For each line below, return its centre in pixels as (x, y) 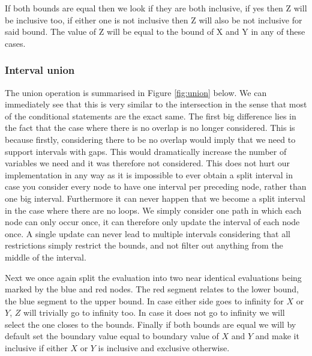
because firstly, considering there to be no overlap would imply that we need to (150, 139)
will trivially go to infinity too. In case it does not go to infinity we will (154, 312)
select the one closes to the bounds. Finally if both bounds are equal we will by (151, 324)
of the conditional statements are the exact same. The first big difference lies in (151, 116)
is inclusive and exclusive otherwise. (164, 348)
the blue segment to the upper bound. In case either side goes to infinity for (144, 300)
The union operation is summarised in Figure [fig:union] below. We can (136, 92)
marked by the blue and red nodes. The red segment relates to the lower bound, (152, 289)
